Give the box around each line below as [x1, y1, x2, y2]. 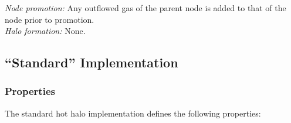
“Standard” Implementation [5, 53, 178, 71]
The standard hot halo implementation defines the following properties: [5, 107, 261, 119]
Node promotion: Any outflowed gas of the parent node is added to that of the [5, 2, 286, 13]
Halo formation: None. [5, 25, 86, 37]
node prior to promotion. [5, 13, 94, 25]
